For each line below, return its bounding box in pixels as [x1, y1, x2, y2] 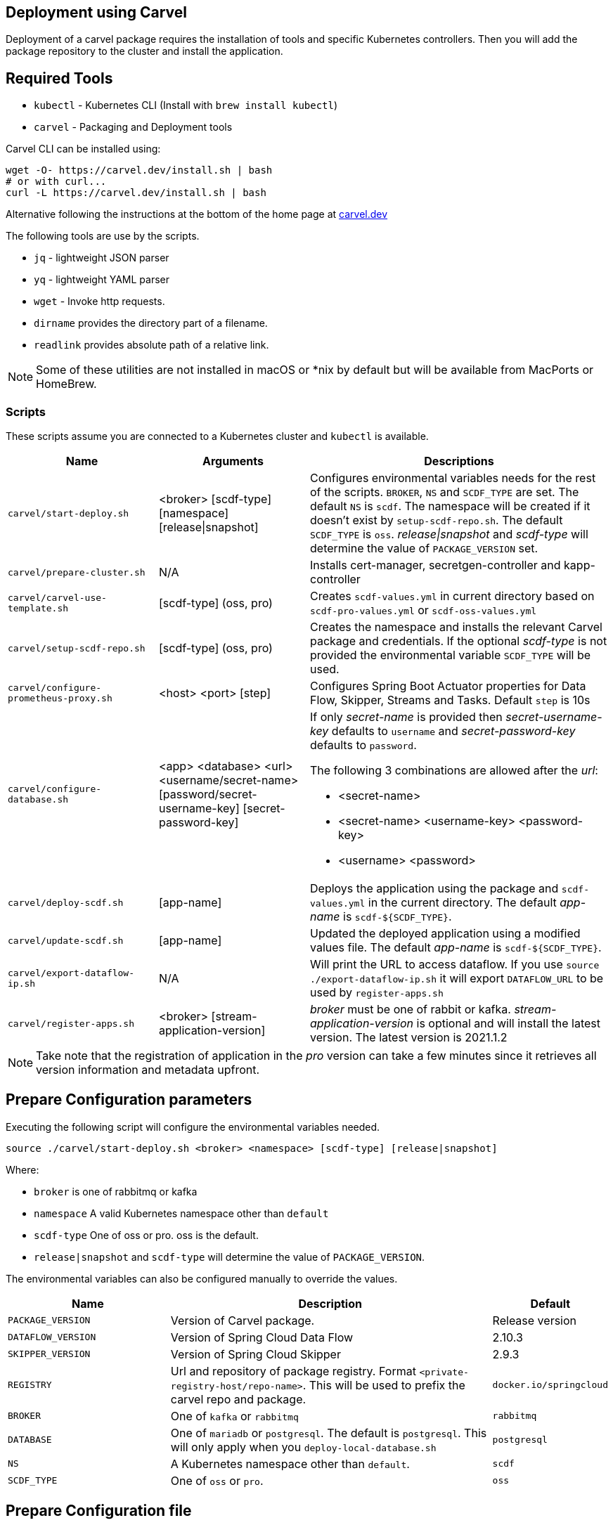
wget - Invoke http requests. [34, 295, 165, 308]
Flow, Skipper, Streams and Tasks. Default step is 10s [310, 693, 591, 708]
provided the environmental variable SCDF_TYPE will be [310, 648, 591, 663]
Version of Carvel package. [170, 1313, 315, 1328]
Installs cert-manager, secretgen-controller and [310, 558, 561, 573]
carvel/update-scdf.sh [8, 935, 124, 946]
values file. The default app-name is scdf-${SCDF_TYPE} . [310, 940, 602, 955]
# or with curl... [6, 176, 107, 188]
